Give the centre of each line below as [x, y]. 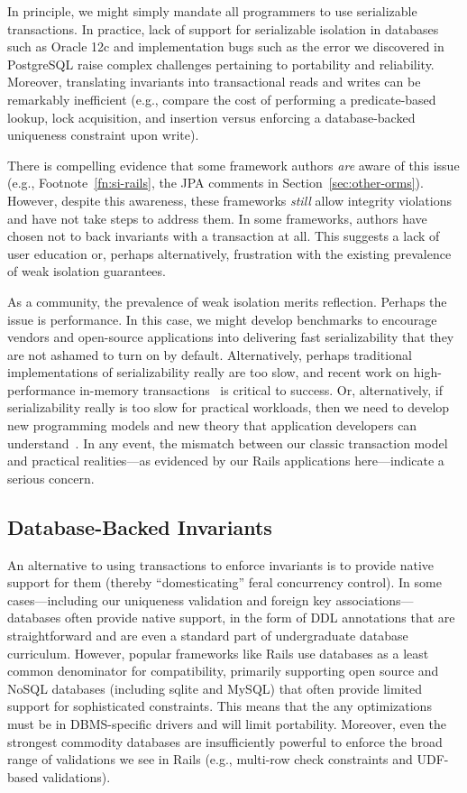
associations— [375, 599]
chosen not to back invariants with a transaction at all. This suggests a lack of [224, 236]
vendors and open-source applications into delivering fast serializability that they [231, 337]
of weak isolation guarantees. [87, 271]
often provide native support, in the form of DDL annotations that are [260, 618]
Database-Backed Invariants [140, 526]
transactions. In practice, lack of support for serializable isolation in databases [223, 28]
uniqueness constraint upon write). [103, 135]
